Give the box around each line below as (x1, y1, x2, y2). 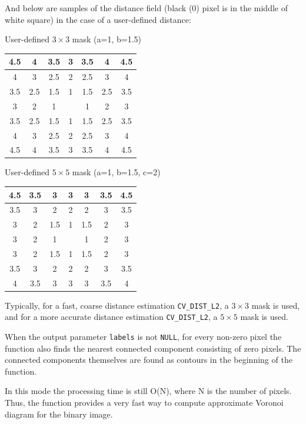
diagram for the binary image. (5, 408, 113, 420)
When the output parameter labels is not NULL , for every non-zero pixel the (5, 330, 282, 342)
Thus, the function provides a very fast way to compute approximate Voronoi (5, 396, 284, 409)
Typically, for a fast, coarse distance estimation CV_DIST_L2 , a (5, 299, 229, 311)
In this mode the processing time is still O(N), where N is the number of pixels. (5, 385, 292, 397)
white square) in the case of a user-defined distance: (5, 13, 191, 25)
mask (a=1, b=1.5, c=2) (72, 166, 161, 178)
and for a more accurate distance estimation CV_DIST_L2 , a (5, 311, 218, 323)
